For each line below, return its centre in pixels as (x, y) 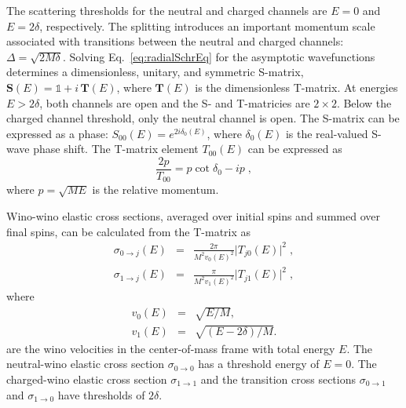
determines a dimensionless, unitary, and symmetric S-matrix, (155, 72)
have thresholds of (101, 394)
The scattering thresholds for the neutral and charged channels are (167, 10)
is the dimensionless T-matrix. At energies (296, 87)
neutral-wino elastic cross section (86, 364)
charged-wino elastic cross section (87, 379)
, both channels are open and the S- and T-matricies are (175, 102)
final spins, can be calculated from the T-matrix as (129, 231)
